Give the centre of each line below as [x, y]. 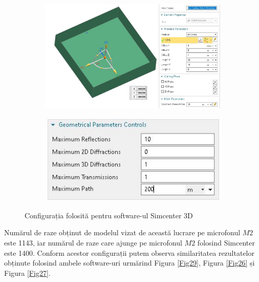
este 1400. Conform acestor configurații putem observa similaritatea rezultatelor [129, 252]
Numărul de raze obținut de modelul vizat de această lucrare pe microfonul [122, 232]
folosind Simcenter [226, 242]
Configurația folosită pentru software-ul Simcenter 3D [109, 215]
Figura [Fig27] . [27, 272]
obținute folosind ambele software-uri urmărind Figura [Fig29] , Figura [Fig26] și [129, 263]
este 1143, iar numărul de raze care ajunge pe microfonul [93, 242]
